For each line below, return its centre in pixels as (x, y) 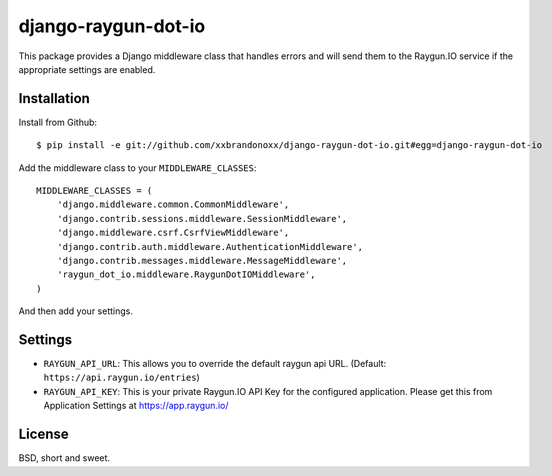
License (43, 434)
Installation (54, 98)
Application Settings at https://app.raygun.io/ (136, 406)
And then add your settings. (76, 311)
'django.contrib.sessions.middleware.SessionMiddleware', (202, 218)
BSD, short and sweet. (64, 458)
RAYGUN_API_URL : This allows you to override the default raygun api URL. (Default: (215, 364)
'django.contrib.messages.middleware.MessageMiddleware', (202, 260)
